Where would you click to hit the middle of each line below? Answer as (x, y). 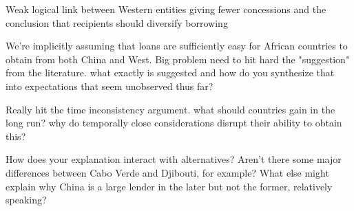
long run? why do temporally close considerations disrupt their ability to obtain (174, 123)
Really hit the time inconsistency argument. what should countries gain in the (170, 109)
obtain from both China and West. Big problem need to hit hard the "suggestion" (178, 59)
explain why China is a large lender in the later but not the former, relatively (169, 186)
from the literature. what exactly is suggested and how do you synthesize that (170, 73)
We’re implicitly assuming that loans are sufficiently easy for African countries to (177, 46)
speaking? (26, 200)
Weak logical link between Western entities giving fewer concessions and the (166, 9)
